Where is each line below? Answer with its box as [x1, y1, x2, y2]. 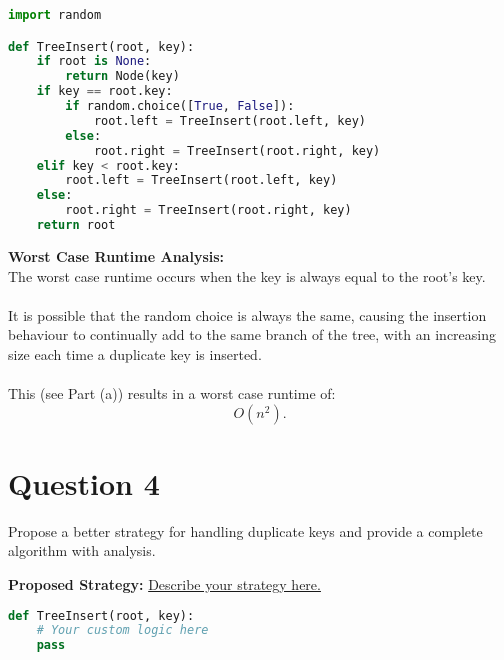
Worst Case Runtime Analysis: [8, 245, 225, 266]
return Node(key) [65, 69, 180, 84]
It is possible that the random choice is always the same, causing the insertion [8, 304, 487, 325]
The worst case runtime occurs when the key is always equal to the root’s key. [8, 265, 486, 286]
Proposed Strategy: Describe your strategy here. [8, 573, 321, 594]
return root [36, 218, 116, 233]
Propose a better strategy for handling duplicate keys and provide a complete [8, 520, 483, 541]
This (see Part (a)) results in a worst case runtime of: [8, 383, 336, 404]
